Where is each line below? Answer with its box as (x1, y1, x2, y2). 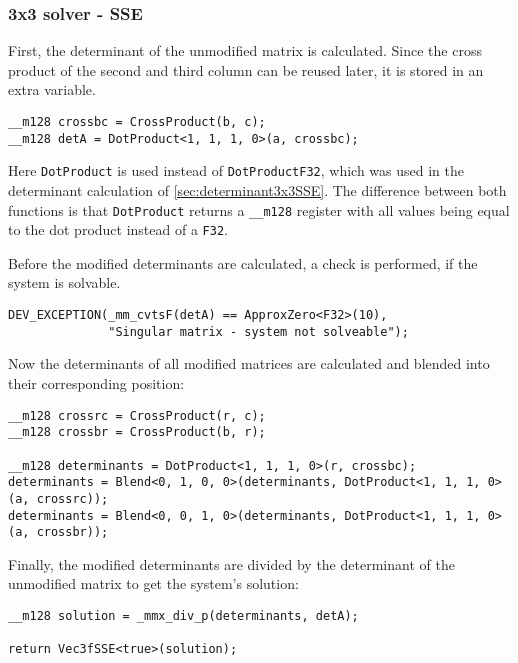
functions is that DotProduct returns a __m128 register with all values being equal (8, 199, 510, 220)
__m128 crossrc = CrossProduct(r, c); (8, 408, 266, 423)
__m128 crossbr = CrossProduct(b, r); (8, 425, 266, 440)
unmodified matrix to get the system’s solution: (8, 573, 299, 594)
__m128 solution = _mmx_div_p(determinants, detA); (8, 609, 359, 623)
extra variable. (8, 79, 96, 100)
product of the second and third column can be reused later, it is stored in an (8, 59, 484, 80)
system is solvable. (8, 272, 121, 293)
